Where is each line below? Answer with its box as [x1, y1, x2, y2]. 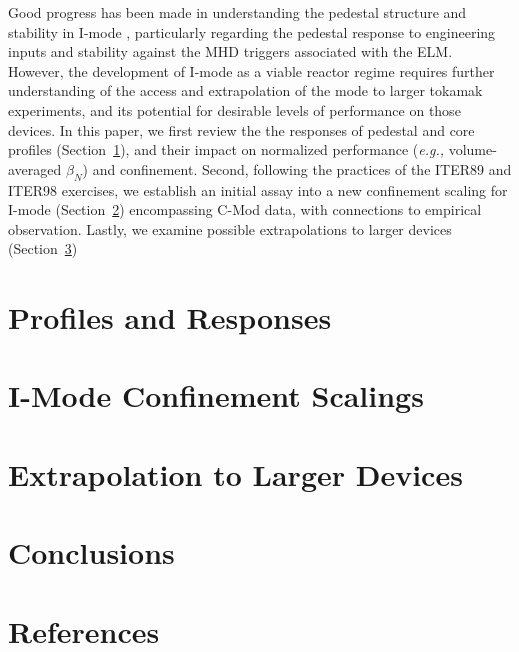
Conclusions [8, 532, 175, 573]
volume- [448, 139, 497, 160]
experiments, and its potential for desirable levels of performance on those [8, 99, 461, 120]
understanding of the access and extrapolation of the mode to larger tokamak [8, 80, 483, 101]
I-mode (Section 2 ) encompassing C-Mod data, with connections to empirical [8, 199, 482, 220]
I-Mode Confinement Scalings [8, 375, 424, 416]
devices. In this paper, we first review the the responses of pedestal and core [8, 119, 475, 140]
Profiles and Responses [8, 297, 332, 338]
